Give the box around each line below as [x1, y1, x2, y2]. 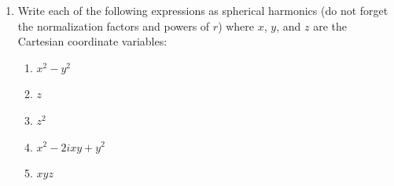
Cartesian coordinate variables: [17, 33, 168, 49]
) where [218, 17, 255, 34]
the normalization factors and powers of [17, 17, 210, 34]
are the [313, 17, 347, 34]
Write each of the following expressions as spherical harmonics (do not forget [17, 2, 388, 18]
